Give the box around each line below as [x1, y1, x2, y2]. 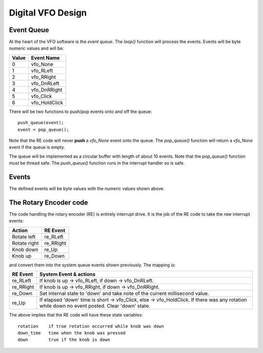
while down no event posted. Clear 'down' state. [39, 302, 150, 309]
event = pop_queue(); [18, 127, 69, 132]
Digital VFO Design [9, 7, 87, 18]
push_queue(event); [18, 120, 64, 126]
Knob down [12, 246, 38, 253]
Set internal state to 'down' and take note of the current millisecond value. [39, 290, 209, 297]
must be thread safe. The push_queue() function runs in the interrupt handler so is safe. [9, 160, 185, 166]
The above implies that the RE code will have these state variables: [9, 312, 143, 318]
